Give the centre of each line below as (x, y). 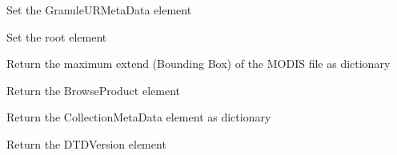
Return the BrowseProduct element (93, 90)
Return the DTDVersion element (86, 143)
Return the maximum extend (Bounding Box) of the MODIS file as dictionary (198, 64)
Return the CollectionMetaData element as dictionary (139, 117)
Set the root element (57, 36)
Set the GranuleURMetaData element (99, 10)
